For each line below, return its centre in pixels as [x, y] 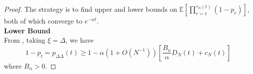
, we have [80, 40]
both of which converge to [43, 21]
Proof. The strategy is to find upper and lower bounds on [91, 9]
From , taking [25, 40]
